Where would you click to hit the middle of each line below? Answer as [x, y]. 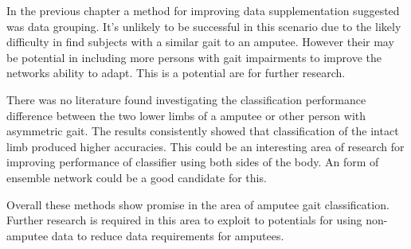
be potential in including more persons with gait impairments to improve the [194, 57]
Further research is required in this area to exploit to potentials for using [184, 220]
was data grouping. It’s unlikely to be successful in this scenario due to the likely [204, 26]
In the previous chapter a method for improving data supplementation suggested [203, 10]
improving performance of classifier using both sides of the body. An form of [193, 162]
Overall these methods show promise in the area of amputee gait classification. [198, 204]
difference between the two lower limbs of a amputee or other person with [186, 115]
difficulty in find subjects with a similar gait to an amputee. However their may [200, 42]
